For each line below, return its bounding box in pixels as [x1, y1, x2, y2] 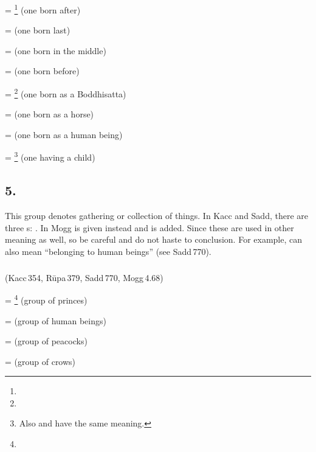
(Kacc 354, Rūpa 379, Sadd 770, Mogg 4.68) [5, 271, 163, 283]
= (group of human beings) [5, 314, 106, 327]
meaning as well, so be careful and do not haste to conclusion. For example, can [5, 233, 303, 246]
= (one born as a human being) [5, 128, 123, 141]
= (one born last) [5, 24, 70, 37]
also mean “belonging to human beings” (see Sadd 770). [5, 245, 211, 257]
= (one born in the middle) [5, 44, 106, 57]
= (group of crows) [5, 355, 76, 367]
